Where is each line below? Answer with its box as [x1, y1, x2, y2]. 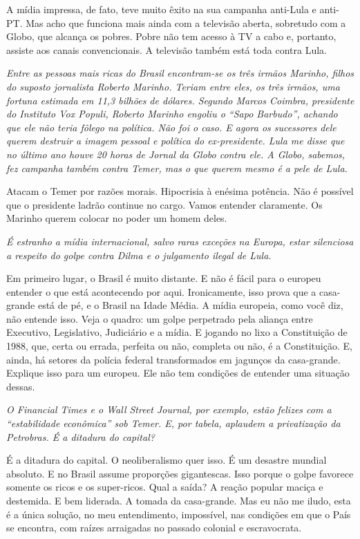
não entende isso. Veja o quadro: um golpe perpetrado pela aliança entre [6, 311, 313, 325]
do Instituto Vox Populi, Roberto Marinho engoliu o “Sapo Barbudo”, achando [6, 106, 338, 121]
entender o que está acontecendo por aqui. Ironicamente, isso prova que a [6, 284, 316, 299]
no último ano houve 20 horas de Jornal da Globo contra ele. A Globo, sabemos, [6, 146, 345, 161]
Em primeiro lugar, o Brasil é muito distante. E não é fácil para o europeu [6, 271, 321, 285]
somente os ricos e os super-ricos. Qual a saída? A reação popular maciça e [6, 480, 323, 494]
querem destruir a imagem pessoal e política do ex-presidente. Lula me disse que [6, 133, 345, 148]
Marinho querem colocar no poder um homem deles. [6, 211, 227, 225]
